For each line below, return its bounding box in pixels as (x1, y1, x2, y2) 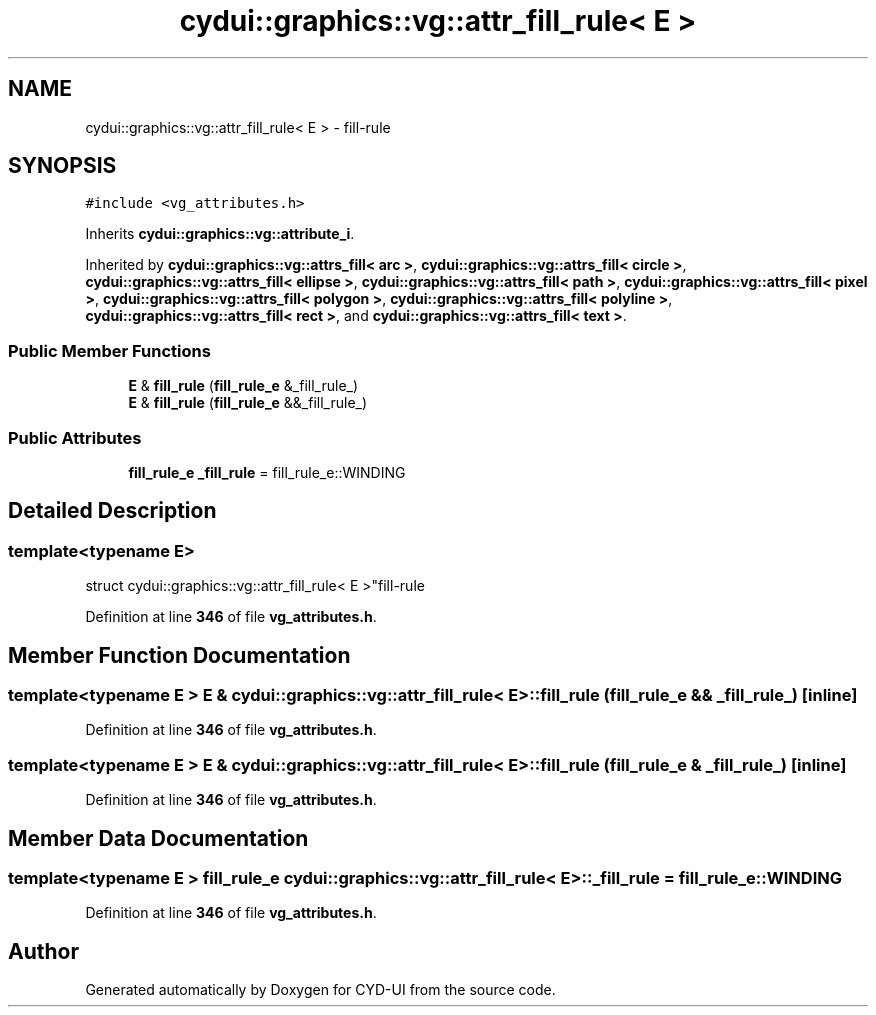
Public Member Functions (8, 340, 211, 361)
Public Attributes (8, 427, 142, 448)
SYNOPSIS (8, 153, 117, 179)
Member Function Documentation (8, 642, 351, 668)
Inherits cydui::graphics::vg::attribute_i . (85, 225, 355, 243)
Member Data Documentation (8, 825, 309, 851)
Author (8, 938, 79, 964)
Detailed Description (8, 498, 217, 524)
